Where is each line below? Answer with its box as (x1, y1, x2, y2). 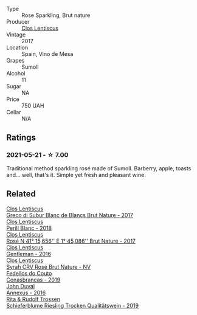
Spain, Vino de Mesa (21, 50, 74, 57)
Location (6, 44, 29, 51)
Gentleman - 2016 (6, 250, 52, 257)
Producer (6, 18, 30, 25)
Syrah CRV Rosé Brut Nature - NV (6, 263, 91, 270)
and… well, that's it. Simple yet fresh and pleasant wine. (6, 171, 146, 178)
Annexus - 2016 (6, 289, 46, 296)
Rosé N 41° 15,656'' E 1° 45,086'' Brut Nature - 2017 (6, 237, 136, 244)
